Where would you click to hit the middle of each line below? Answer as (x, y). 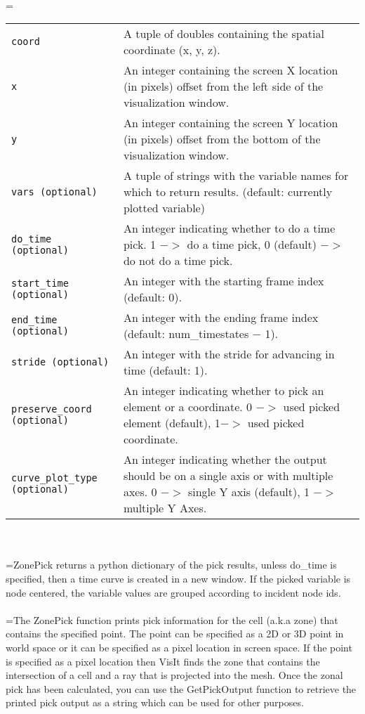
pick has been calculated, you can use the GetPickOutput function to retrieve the (181, 688)
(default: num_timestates (186, 334)
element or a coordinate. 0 (188, 407)
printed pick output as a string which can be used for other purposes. (155, 702)
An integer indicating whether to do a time (229, 228)
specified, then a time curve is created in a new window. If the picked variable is (178, 578)
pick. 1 (140, 245)
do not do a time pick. (178, 261)
